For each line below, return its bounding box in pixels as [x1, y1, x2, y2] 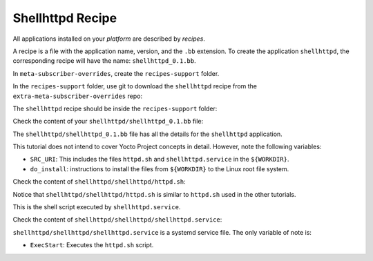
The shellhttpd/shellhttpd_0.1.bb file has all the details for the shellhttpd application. [12, 130, 283, 138]
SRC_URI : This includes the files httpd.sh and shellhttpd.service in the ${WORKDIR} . [30, 155, 289, 164]
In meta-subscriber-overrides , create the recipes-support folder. [12, 69, 220, 77]
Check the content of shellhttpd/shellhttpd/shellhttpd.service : [12, 215, 222, 224]
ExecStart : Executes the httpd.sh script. [30, 241, 154, 249]
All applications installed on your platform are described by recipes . [12, 35, 205, 43]
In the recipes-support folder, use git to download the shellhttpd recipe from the [12, 82, 258, 90]
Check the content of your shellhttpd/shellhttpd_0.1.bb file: [12, 117, 204, 126]
